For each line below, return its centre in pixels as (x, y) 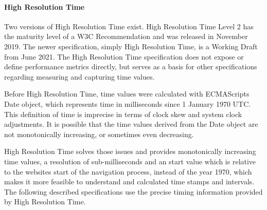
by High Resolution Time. (45, 202)
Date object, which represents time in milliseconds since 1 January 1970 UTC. (128, 103)
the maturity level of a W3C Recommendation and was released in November (126, 36)
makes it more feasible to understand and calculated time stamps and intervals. (129, 182)
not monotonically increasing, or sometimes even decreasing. (99, 134)
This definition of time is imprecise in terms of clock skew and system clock (123, 114)
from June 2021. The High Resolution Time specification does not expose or (124, 56)
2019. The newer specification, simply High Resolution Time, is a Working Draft (131, 46)
